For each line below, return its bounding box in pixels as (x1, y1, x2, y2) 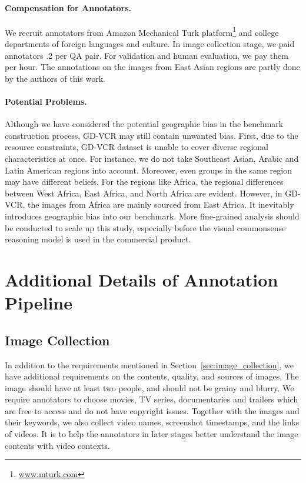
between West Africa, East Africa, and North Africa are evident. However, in (5, 186, 282, 199)
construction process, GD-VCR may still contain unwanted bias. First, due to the (5, 129, 298, 141)
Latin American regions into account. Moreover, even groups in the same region (5, 164, 292, 176)
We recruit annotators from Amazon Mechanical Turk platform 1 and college (5, 24, 279, 38)
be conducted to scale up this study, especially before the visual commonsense (5, 221, 286, 234)
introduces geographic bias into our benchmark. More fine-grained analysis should (5, 209, 300, 222)
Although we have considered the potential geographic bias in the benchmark (5, 118, 284, 130)
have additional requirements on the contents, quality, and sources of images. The (5, 370, 299, 382)
